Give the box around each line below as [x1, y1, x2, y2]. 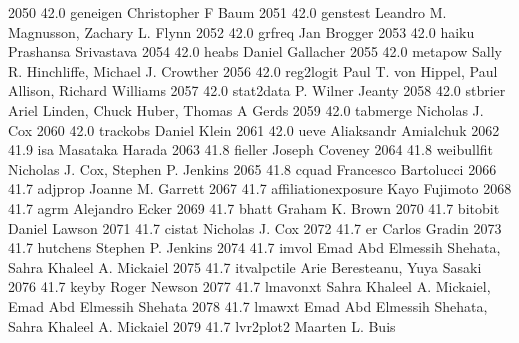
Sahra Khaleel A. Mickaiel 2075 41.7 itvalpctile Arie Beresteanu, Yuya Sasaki [8, 256, 482, 277]
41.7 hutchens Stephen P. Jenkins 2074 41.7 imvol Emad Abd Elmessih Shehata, [8, 237, 501, 258]
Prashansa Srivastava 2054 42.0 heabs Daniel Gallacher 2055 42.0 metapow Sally [8, 41, 503, 62]
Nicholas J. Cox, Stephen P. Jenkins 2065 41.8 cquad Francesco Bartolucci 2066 [8, 158, 497, 179]
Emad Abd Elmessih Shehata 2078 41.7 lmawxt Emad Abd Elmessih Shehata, [8, 295, 488, 316]
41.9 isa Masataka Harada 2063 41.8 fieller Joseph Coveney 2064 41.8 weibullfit [8, 139, 494, 160]
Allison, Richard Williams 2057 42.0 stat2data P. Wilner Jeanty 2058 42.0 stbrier [8, 80, 506, 101]
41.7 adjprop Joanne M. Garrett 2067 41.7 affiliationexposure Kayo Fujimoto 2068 [8, 178, 512, 199]
